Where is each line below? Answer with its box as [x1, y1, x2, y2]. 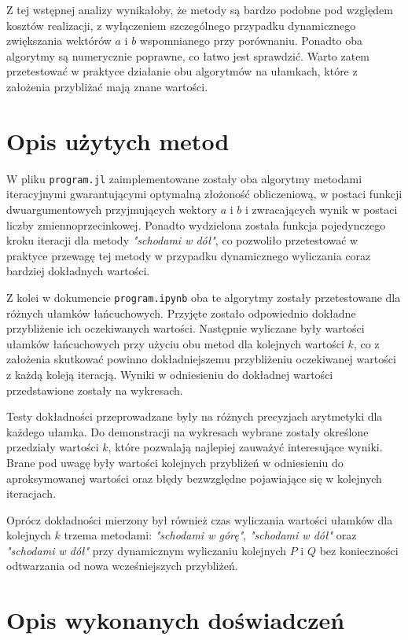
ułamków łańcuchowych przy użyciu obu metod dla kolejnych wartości [6, 335, 344, 351]
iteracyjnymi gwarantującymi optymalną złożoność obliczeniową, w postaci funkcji [6, 186, 402, 202]
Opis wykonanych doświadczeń [6, 604, 345, 636]
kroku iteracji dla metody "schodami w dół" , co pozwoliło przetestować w [6, 232, 358, 248]
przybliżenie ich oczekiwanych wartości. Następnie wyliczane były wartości [6, 320, 365, 337]
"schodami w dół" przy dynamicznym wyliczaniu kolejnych [6, 542, 287, 558]
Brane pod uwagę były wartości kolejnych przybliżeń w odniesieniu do [6, 454, 344, 470]
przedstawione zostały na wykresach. [6, 381, 183, 398]
